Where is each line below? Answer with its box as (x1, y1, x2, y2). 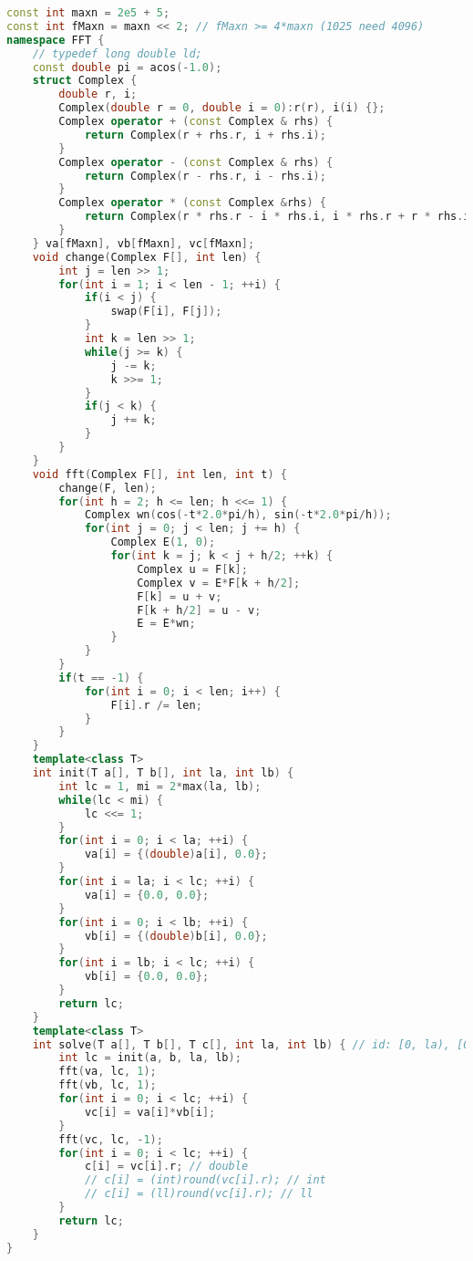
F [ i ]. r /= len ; (110, 698, 202, 712)
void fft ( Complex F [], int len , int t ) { (32, 467, 287, 481)
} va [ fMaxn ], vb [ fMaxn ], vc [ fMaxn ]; (32, 236, 255, 250)
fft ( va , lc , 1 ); (58, 1065, 157, 1079)
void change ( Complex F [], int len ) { (32, 250, 262, 264)
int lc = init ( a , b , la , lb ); (58, 1051, 242, 1065)
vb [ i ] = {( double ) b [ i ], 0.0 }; (84, 929, 268, 943)
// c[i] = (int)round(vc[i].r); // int (84, 1173, 326, 1187)
